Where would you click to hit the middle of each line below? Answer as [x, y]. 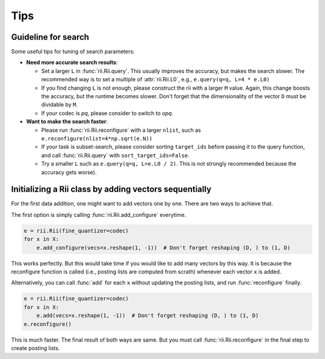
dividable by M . [60, 105]
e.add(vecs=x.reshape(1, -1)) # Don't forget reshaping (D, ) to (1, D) [147, 316]
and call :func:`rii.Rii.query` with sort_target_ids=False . [115, 155]
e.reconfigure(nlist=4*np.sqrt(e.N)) [97, 138]
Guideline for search [50, 37]
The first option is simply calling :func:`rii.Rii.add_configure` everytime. [99, 214]
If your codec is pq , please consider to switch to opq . [107, 113]
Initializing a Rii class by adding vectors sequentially [111, 189]
